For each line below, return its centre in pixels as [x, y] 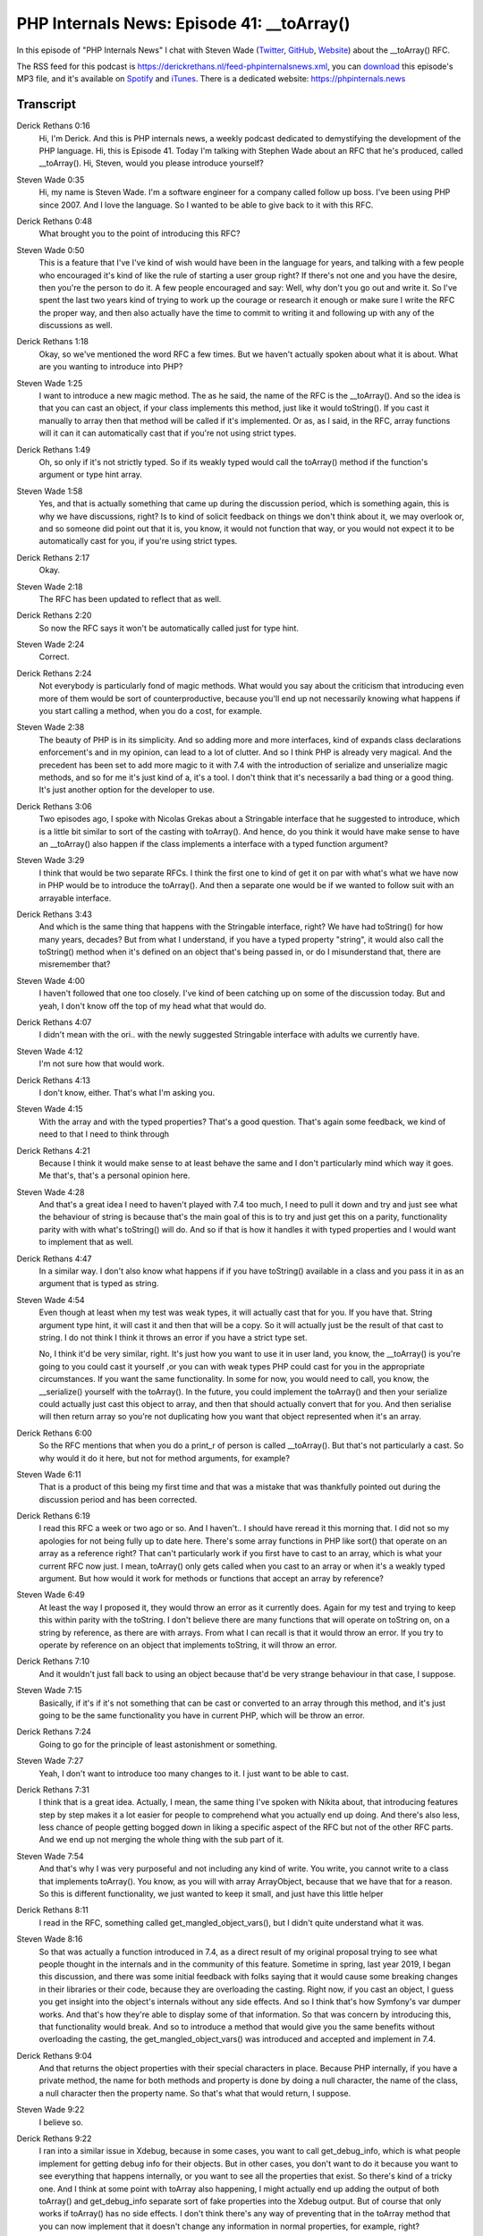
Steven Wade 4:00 [51, 980]
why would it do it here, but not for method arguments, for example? [165, 1458]
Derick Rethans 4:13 [54, 1080]
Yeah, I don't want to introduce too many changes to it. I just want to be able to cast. [194, 1773]
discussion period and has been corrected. [118, 1499]
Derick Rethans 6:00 [55, 1433]
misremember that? [75, 964]
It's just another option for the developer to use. [127, 790]
